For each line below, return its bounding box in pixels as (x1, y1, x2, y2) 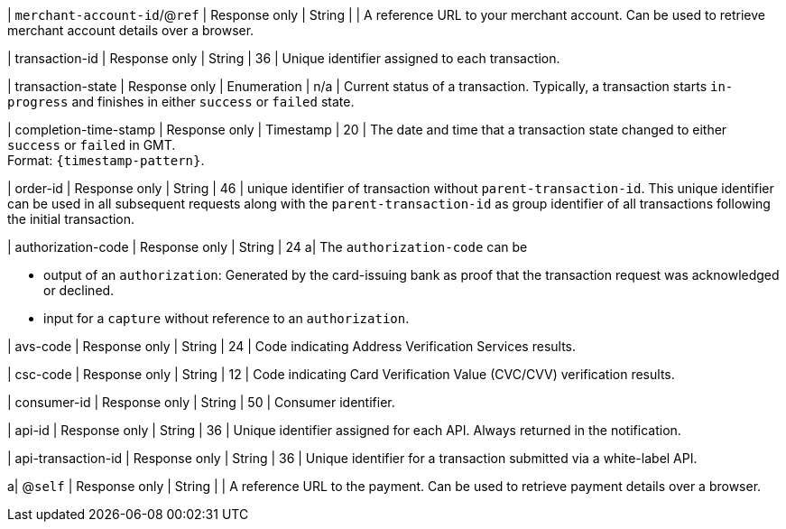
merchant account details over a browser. (7, 23, 254, 38)
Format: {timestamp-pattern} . (7, 153, 205, 168)
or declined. (43, 283, 115, 298)
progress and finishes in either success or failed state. (7, 94, 355, 109)
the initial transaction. (7, 211, 135, 227)
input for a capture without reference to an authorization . (43, 311, 410, 326)
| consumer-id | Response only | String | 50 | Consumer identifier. (7, 394, 395, 410)
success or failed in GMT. (7, 137, 176, 153)
